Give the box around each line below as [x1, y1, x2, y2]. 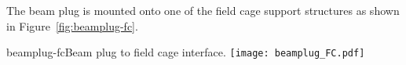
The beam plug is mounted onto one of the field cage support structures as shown [6, 2, 400, 18]
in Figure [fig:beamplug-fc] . [6, 17, 138, 34]
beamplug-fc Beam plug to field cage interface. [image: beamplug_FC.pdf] [6, 44, 365, 60]
